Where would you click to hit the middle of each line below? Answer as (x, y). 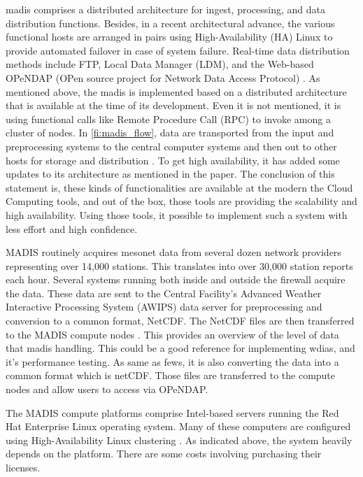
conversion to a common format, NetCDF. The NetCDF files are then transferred (180, 321)
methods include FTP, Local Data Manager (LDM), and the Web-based (160, 64)
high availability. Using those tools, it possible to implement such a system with (177, 214)
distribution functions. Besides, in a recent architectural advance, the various (170, 23)
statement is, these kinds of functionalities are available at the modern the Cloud (179, 187)
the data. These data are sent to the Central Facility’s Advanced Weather (164, 293)
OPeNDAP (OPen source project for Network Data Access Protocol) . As (163, 77)
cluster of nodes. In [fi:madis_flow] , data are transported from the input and (170, 133)
